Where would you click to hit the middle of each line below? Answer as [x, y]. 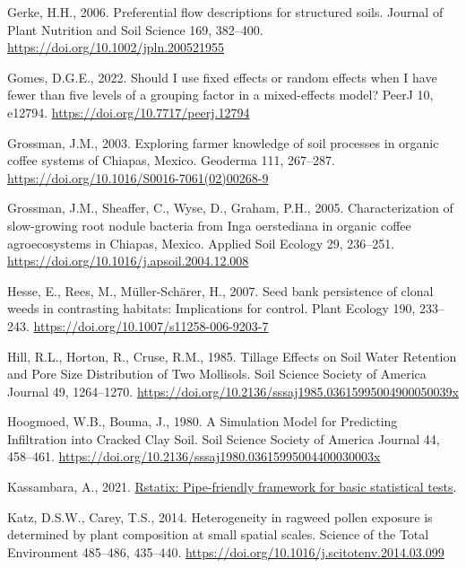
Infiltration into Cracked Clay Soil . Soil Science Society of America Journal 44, [224, 438]
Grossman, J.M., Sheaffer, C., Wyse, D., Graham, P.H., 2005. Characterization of [230, 208]
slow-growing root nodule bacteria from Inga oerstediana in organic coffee [209, 225]
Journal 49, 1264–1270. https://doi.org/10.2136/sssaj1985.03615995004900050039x [233, 391]
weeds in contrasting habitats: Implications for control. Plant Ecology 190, [211, 308]
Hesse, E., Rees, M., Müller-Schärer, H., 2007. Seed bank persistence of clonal [220, 290]
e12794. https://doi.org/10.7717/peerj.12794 [129, 112]
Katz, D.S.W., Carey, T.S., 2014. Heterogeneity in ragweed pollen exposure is [220, 516]
